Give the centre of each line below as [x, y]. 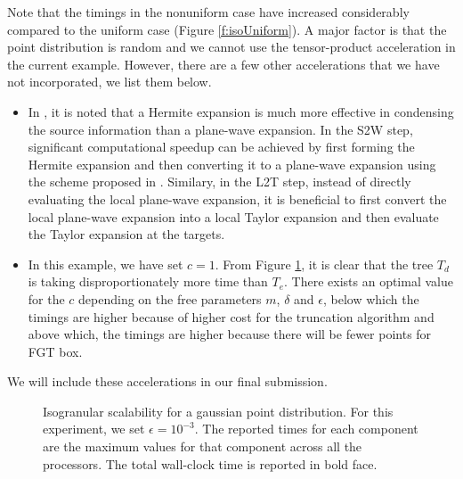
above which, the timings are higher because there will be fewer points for [230, 334]
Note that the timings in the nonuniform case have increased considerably [208, 12]
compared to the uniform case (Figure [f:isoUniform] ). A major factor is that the [227, 29]
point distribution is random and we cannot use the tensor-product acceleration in [231, 47]
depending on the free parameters [170, 298]
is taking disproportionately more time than [148, 281]
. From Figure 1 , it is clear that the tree [324, 264]
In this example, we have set [106, 264]
